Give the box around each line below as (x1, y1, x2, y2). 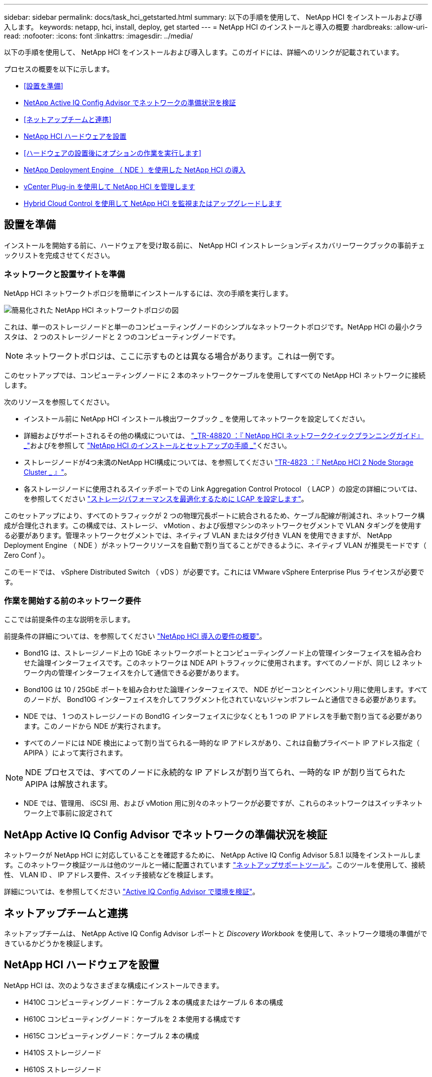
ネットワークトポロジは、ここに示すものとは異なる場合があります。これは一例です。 (25, 351, 339, 361)
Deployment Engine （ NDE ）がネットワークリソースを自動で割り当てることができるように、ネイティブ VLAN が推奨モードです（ (4, 540, 427, 549)
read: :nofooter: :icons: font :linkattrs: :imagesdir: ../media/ (4, 32, 193, 40)
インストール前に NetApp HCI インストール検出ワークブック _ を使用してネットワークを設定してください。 (24, 414, 369, 423)
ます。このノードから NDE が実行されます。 (24, 722, 165, 731)
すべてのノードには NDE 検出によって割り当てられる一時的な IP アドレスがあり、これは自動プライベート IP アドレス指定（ (24, 739, 420, 747)
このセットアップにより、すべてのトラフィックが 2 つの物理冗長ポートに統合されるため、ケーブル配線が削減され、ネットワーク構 (4, 511, 425, 520)
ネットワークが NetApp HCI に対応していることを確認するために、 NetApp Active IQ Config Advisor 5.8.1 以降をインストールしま (4, 851, 421, 860)
